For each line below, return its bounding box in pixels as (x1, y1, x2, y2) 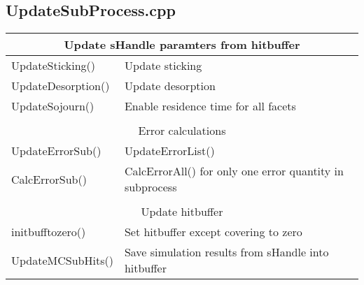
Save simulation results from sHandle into (124, 244, 329, 261)
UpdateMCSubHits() (11, 251, 113, 268)
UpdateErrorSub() (11, 142, 101, 159)
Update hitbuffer (141, 203, 223, 220)
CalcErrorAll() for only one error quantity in (124, 163, 344, 180)
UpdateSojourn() (11, 98, 94, 115)
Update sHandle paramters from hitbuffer (64, 36, 300, 53)
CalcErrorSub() (11, 170, 87, 187)
